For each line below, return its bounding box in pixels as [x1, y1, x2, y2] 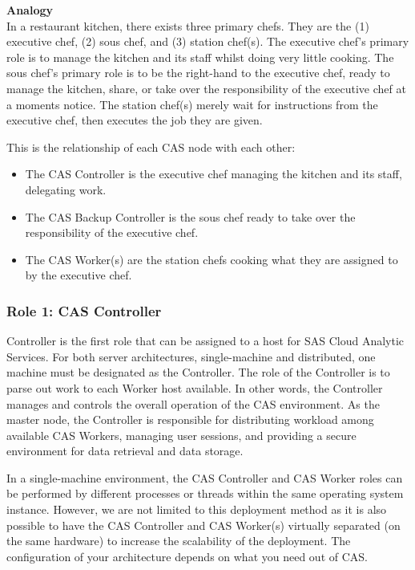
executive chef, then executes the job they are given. [6, 112, 263, 128]
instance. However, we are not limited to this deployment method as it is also [6, 501, 387, 518]
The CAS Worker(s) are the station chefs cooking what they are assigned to [25, 250, 398, 267]
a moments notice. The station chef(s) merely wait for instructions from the [6, 96, 378, 112]
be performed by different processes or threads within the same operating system [6, 485, 404, 502]
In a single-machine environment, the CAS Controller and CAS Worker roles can [6, 469, 403, 486]
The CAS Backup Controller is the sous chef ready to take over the [25, 208, 356, 225]
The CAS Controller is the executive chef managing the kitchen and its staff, [25, 165, 402, 182]
